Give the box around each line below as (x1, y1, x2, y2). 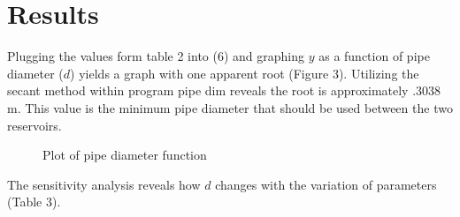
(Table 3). (7, 192, 61, 211)
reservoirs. (7, 116, 62, 134)
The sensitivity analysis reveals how (7, 175, 201, 193)
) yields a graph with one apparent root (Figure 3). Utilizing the (70, 64, 419, 82)
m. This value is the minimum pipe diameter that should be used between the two (7, 98, 453, 116)
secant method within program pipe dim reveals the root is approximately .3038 (7, 81, 441, 100)
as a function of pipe (318, 47, 430, 65)
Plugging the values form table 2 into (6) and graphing (7, 47, 304, 65)
